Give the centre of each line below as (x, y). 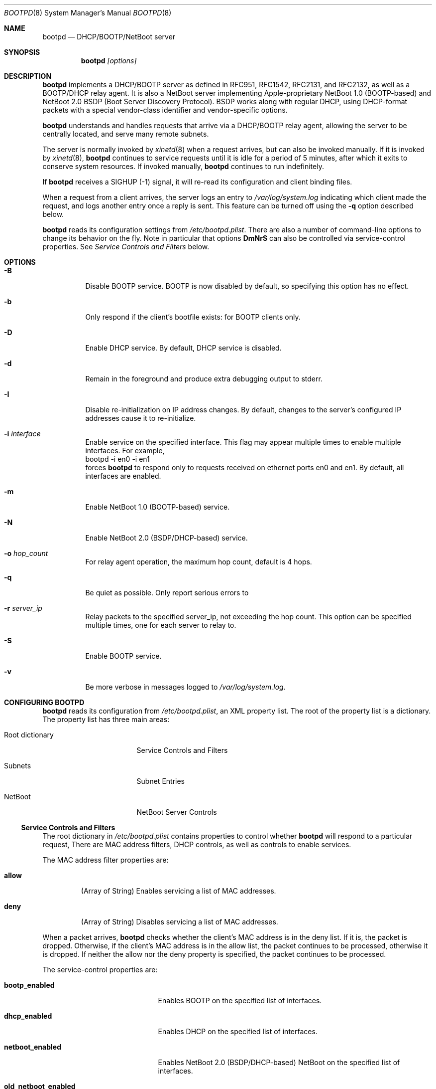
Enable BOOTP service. (123, 656)
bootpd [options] (109, 61)
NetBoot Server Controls (177, 812)
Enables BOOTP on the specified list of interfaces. (240, 1000)
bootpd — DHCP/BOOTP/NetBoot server (109, 37)
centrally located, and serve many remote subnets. (126, 134)
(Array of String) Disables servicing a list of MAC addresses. (179, 922)
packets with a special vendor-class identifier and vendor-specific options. (165, 110)
